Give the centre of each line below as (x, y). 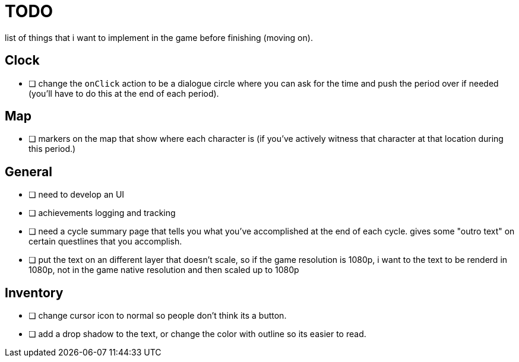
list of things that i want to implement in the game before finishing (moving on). (159, 37)
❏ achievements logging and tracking (102, 213)
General (29, 172)
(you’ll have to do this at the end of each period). (124, 93)
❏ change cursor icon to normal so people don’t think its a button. (158, 316)
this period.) (52, 149)
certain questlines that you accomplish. (105, 242)
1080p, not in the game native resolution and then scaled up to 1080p (164, 270)
